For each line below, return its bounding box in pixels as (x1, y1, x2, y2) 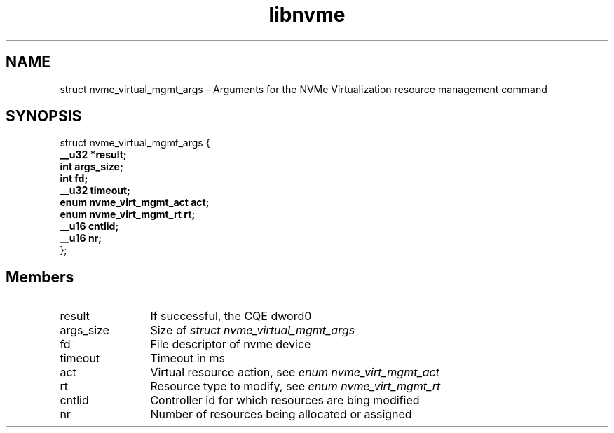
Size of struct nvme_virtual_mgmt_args (150, 323, 355, 338)
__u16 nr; (60, 232, 102, 245)
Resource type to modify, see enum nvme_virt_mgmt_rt (150, 379, 441, 394)
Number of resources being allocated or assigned (150, 407, 412, 422)
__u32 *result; (60, 149, 127, 161)
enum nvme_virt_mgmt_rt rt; (60, 208, 196, 221)
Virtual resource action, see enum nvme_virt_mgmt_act (150, 365, 439, 380)
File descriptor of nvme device (150, 337, 311, 352)
